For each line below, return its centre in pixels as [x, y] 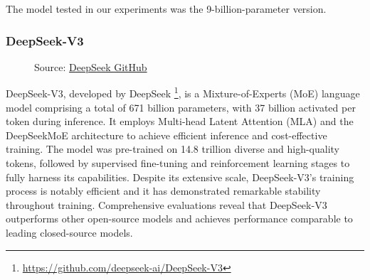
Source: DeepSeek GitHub [91, 66]
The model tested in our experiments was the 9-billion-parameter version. [166, 9]
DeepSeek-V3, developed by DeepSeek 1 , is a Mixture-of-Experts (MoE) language [183, 92]
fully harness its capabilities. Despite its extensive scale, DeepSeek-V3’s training [180, 177]
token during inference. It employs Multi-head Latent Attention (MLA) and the [180, 121]
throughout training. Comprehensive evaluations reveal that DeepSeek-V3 [166, 204]
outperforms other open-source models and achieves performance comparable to [179, 219]
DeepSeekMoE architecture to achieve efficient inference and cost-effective [166, 135]
